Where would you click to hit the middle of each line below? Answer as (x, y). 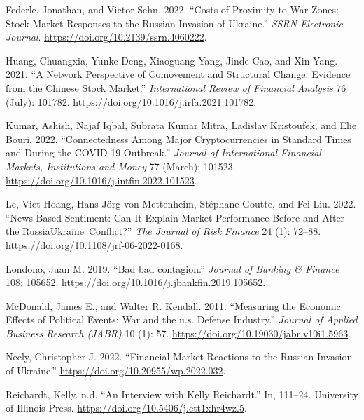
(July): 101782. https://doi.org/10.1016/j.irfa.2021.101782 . (131, 101)
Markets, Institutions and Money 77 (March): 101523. (121, 166)
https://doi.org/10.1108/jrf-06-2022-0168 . (94, 244)
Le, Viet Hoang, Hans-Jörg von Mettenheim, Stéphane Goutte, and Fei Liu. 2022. (181, 204)
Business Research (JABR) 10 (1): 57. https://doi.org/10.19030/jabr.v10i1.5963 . (178, 333)
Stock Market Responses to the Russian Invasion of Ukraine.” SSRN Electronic (174, 23)
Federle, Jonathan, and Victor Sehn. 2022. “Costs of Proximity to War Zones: (172, 9)
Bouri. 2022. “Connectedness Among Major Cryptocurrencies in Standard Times (178, 138)
